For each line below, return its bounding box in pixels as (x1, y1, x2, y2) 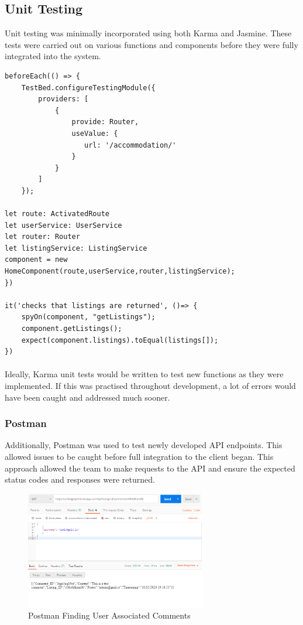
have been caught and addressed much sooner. (5, 391, 170, 403)
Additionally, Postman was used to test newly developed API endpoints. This (5, 439, 283, 451)
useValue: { (71, 129, 118, 138)
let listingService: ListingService (5, 244, 147, 252)
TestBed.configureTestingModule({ (21, 83, 156, 92)
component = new (5, 255, 68, 264)
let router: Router (5, 233, 80, 241)
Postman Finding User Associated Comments (28, 609, 191, 621)
